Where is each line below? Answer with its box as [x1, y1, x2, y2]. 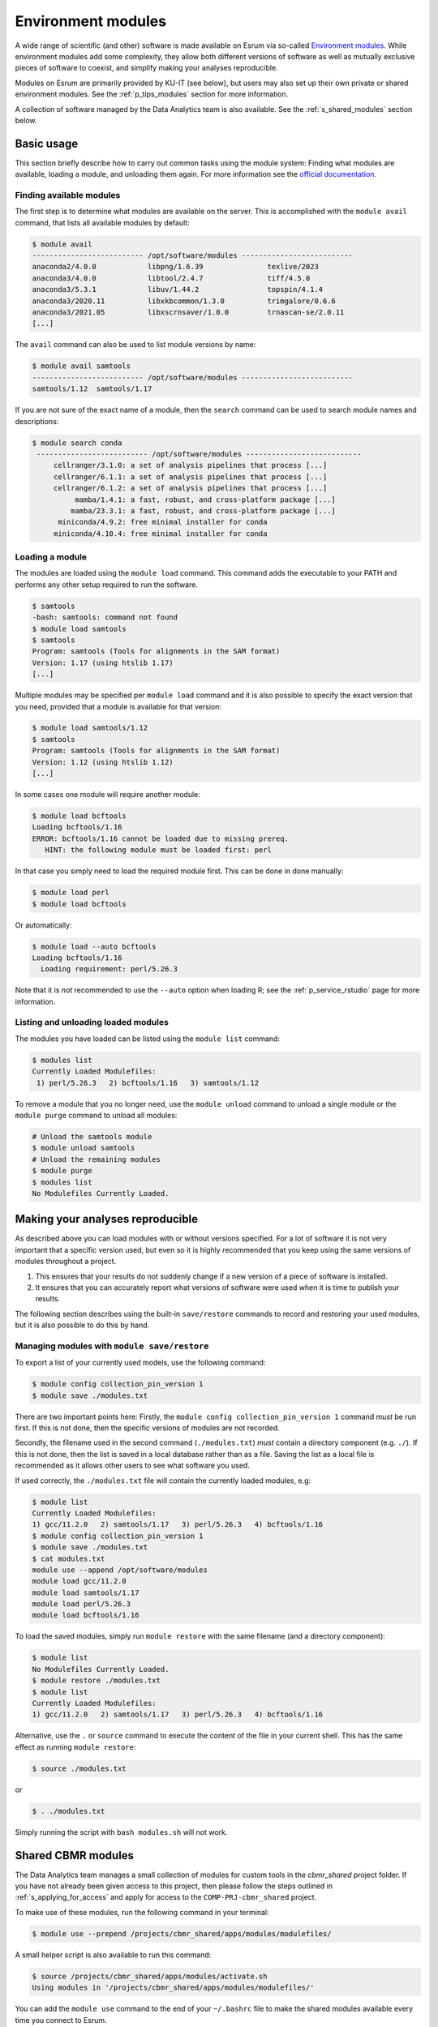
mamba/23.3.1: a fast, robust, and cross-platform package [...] [70, 506, 337, 515]
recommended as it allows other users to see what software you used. [15, 1460, 251, 1471]
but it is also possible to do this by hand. [15, 1320, 150, 1330]
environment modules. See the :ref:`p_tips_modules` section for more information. [15, 89, 289, 99]
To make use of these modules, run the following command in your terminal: [15, 1907, 269, 1917]
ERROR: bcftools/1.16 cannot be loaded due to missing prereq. [32, 834, 290, 843]
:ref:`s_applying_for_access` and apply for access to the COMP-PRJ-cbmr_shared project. [15, 1892, 317, 1902]
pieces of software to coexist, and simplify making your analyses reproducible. [15, 63, 279, 73]
